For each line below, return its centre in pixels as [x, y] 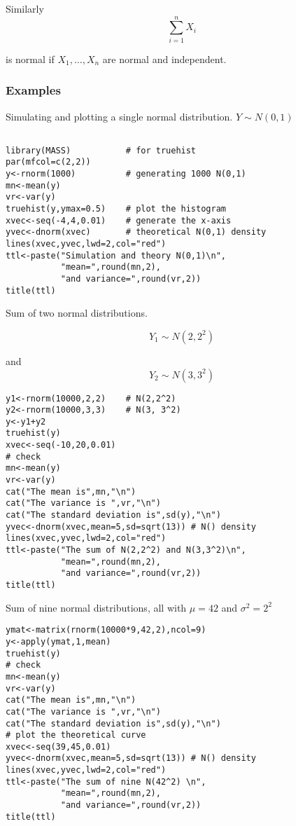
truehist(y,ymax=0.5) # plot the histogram [116, 209]
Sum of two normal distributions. [77, 313]
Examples [33, 90]
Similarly [25, 8]
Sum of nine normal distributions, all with [96, 607]
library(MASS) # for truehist [101, 150]
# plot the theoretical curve [76, 735]
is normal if [30, 58]
